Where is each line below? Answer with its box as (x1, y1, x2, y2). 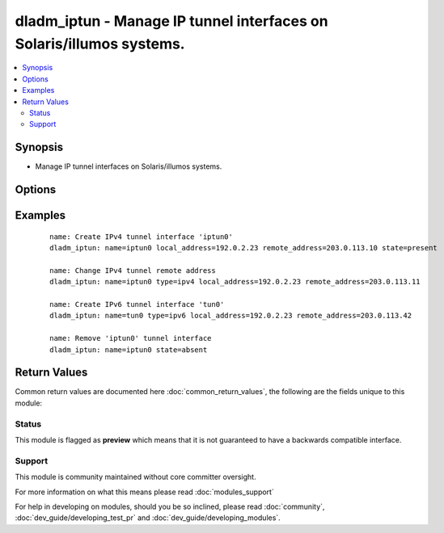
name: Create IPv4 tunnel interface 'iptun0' (49, 232, 234, 241)
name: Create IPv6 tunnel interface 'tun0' (49, 300, 225, 308)
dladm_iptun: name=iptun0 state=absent (49, 345, 208, 355)
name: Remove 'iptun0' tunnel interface (49, 334, 212, 343)
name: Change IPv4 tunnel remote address (49, 266, 216, 275)
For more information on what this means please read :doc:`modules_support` (15, 487, 274, 497)
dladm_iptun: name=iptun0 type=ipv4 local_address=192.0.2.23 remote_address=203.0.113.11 (49, 277, 421, 287)
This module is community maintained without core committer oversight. (15, 472, 256, 482)
